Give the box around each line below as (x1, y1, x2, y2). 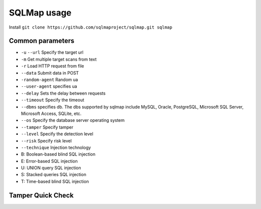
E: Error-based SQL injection (21, 158, 78, 164)
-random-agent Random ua (21, 77, 78, 82)
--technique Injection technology (21, 145, 91, 150)
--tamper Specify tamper (21, 124, 73, 130)
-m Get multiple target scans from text (21, 56, 97, 62)
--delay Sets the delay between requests (21, 90, 106, 96)
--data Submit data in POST (21, 70, 79, 76)
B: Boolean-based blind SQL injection (21, 151, 96, 157)
